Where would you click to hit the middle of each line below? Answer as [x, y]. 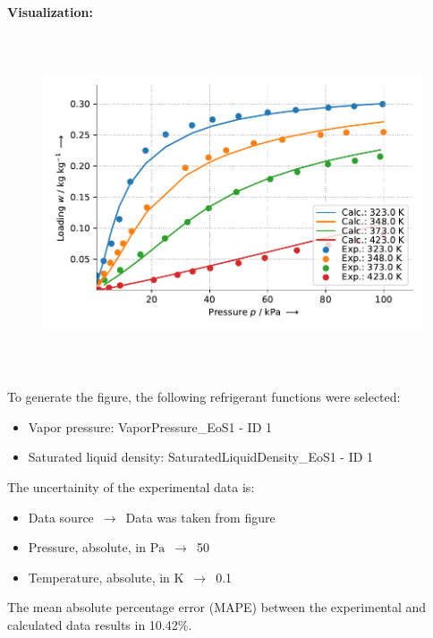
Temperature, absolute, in [99, 577]
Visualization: [50, 12]
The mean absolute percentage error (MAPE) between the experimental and [217, 607]
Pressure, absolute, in [87, 547]
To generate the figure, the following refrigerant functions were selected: [204, 397]
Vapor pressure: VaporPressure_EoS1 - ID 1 [150, 426]
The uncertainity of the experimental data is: [131, 486]
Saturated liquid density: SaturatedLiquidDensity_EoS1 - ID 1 [201, 457]
